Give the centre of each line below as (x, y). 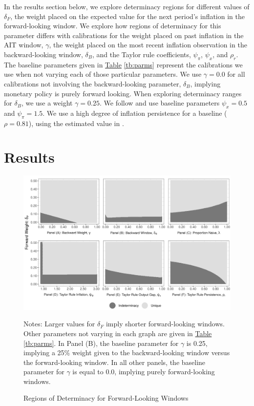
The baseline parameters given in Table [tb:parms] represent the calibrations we (123, 64)
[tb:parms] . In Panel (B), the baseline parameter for (101, 343)
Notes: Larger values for (59, 324)
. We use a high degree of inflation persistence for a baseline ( (135, 113)
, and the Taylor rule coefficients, (141, 54)
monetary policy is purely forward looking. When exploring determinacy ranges (123, 93)
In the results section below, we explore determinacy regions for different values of (127, 6)
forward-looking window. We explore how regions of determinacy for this (113, 26)
